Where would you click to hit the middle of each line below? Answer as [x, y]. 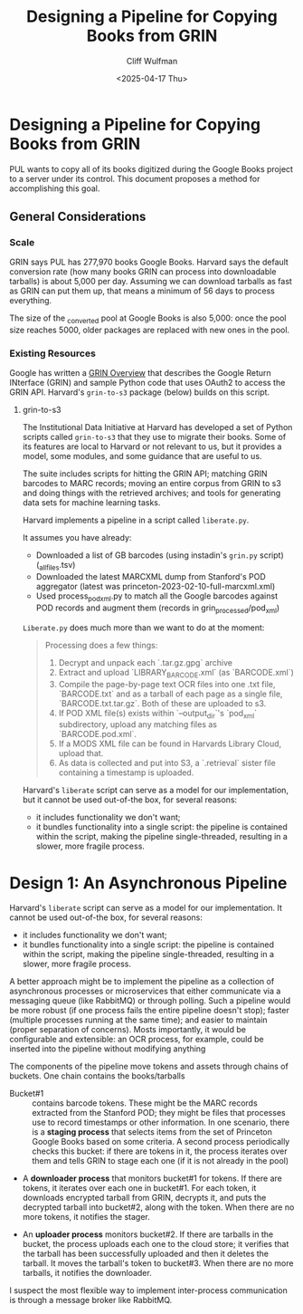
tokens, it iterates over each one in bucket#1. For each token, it [139, 1188]
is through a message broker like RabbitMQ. [91, 1300]
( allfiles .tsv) [56, 566]
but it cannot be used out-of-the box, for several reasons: [130, 800]
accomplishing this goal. [55, 188]
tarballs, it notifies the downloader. [87, 1273]
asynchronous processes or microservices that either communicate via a [145, 991]
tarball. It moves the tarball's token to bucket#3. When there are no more [158, 1263]
